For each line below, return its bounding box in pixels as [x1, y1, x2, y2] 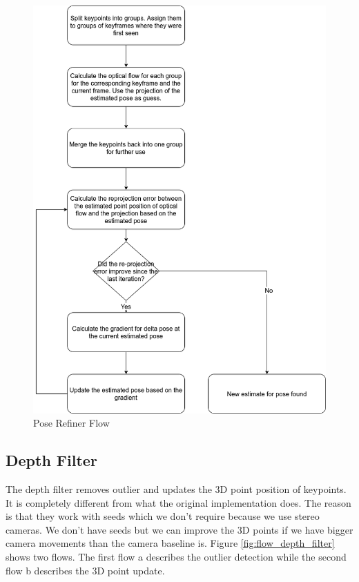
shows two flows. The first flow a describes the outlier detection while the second [6, 550, 347, 564]
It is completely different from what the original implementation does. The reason [6, 495, 351, 510]
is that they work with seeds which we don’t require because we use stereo [6, 509, 320, 523]
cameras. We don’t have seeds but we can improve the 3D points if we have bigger [6, 522, 353, 536]
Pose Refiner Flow [33, 416, 110, 430]
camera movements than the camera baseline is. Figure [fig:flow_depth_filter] [6, 536, 335, 550]
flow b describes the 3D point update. [6, 563, 165, 577]
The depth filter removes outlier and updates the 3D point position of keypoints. [6, 482, 347, 496]
